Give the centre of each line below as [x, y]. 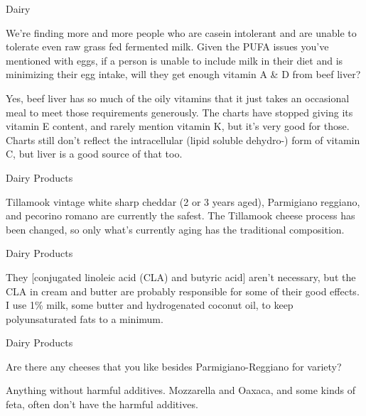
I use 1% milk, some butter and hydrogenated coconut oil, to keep [150, 305]
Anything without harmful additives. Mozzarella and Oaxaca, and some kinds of [181, 390]
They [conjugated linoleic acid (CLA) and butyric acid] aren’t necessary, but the [181, 277]
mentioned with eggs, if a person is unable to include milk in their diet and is [174, 60]
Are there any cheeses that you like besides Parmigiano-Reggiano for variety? [174, 366]
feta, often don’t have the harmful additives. [102, 404]
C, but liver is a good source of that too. [94, 154]
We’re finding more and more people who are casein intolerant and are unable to [181, 32]
